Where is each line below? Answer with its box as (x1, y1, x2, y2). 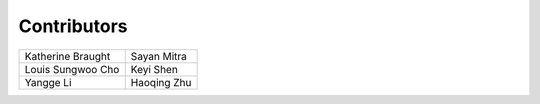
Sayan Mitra (130, 49, 187, 63)
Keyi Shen (130, 62, 179, 76)
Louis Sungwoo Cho (24, 62, 120, 76)
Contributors (18, 15, 129, 37)
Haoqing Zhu (130, 75, 192, 89)
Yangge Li (24, 75, 72, 89)
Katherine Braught (24, 49, 111, 63)
